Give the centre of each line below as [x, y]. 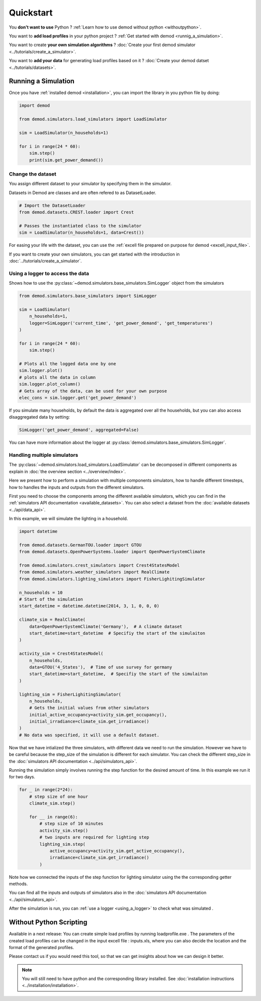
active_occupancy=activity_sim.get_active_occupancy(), [117, 851]
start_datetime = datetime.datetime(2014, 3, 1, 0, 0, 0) [89, 606]
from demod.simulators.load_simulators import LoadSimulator [93, 119]
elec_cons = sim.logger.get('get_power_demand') [78, 397]
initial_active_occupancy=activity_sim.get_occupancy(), [98, 715]
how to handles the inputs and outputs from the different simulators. [77, 487]
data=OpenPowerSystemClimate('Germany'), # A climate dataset [106, 626]
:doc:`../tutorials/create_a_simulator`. [45, 261]
